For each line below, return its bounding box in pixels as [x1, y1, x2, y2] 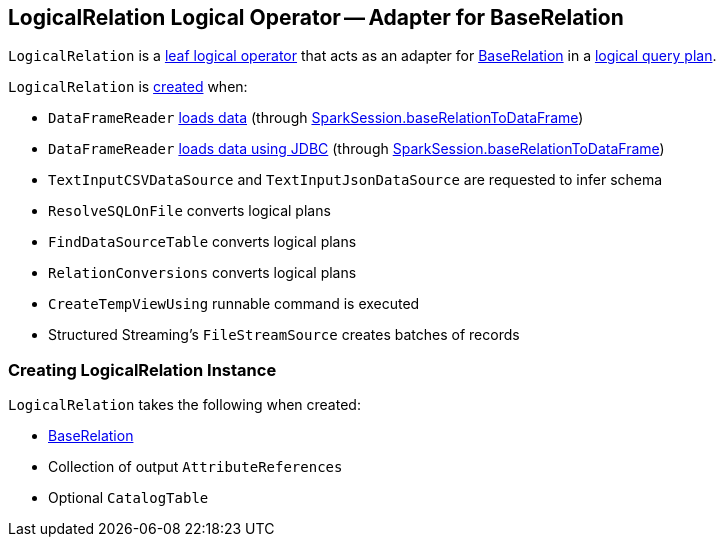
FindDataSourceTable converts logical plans [48, 233, 357, 251]
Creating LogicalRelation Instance [8, 359, 277, 380]
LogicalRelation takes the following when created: [8, 396, 361, 414]
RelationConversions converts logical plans [48, 264, 357, 282]
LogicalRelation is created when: [8, 78, 248, 96]
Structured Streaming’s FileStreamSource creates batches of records [48, 326, 520, 344]
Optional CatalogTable [48, 489, 209, 507]
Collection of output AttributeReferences [48, 458, 343, 476]
